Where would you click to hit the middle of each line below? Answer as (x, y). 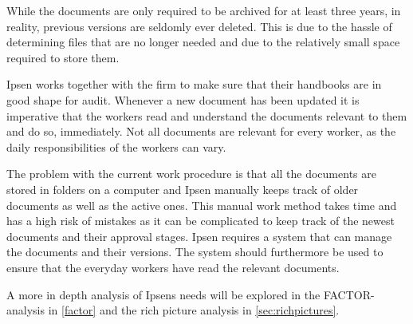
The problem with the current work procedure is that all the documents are (191, 174)
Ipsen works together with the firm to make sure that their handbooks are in (194, 84)
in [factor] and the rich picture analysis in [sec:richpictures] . (194, 310)
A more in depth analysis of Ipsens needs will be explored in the (163, 294)
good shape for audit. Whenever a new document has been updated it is (183, 99)
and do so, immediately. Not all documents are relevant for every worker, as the (201, 131)
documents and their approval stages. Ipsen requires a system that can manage (199, 236)
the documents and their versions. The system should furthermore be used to (195, 252)
